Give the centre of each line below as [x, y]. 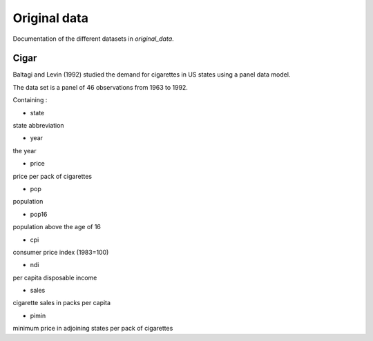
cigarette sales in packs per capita [61, 303]
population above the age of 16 [57, 227]
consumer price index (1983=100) [61, 252]
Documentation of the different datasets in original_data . [93, 39]
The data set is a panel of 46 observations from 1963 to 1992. [100, 87]
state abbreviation [39, 126]
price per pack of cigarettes [52, 176]
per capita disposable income [55, 277]
